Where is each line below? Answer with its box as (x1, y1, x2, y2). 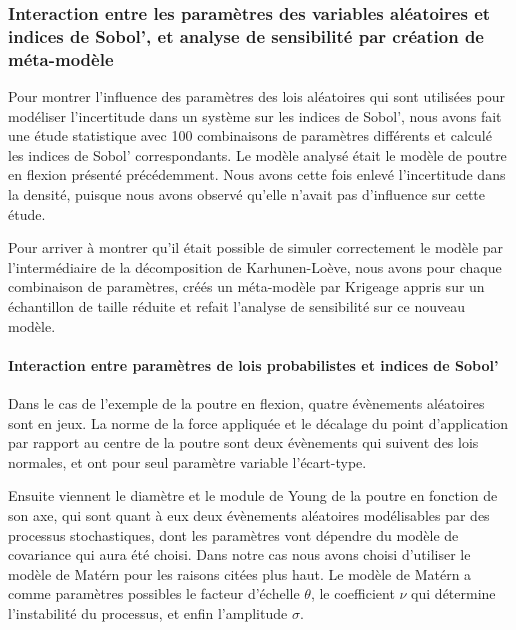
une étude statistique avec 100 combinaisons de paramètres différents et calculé (8, 125, 492, 146)
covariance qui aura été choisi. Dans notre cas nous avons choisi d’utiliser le (8, 544, 471, 565)
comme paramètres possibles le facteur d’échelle (8, 583, 300, 604)
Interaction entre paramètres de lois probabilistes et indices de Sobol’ (8, 354, 499, 375)
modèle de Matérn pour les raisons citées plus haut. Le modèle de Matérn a (8, 563, 472, 584)
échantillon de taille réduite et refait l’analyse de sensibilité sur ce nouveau (8, 296, 465, 316)
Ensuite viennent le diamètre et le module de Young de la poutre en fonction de (8, 485, 498, 506)
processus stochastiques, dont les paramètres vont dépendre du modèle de (8, 524, 459, 545)
